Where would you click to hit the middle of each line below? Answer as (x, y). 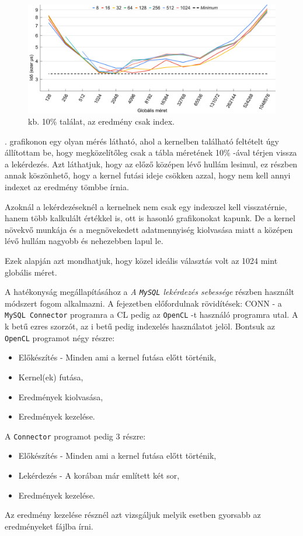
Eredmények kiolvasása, (61, 396)
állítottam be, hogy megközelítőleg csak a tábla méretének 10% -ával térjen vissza (151, 152)
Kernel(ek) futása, (51, 377)
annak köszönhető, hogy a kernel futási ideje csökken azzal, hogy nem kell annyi (148, 175)
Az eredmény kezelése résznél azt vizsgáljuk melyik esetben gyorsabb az (133, 515)
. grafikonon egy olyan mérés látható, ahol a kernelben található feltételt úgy (142, 141)
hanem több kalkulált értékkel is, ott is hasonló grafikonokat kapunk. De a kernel (150, 218)
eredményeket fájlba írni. (49, 526)
